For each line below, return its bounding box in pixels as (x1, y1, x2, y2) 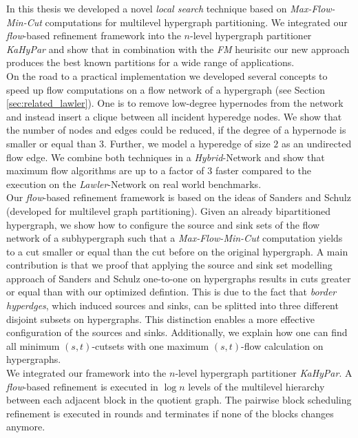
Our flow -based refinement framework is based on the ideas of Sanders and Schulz (6, 190, 351, 205)
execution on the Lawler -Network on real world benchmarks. (6, 176, 262, 191)
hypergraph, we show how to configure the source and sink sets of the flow (6, 217, 320, 231)
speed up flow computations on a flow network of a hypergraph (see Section (6, 82, 326, 96)
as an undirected (281, 136, 352, 150)
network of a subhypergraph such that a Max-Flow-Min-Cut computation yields (6, 231, 343, 245)
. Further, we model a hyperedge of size (104, 136, 271, 150)
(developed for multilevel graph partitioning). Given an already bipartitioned (6, 203, 330, 218)
